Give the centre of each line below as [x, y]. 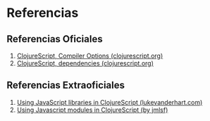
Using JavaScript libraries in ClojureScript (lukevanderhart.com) [110, 102]
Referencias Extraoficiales [66, 85]
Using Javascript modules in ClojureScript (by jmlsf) [92, 110]
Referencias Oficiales [55, 39]
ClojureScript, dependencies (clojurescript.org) [85, 63]
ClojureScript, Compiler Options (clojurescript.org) [90, 56]
